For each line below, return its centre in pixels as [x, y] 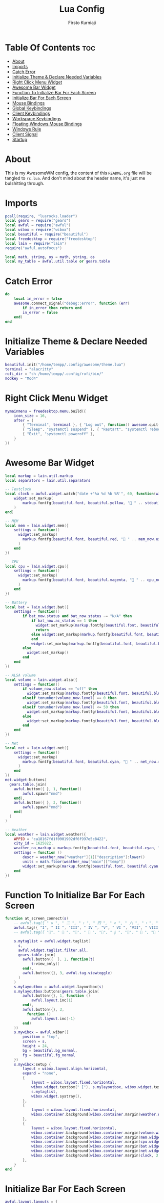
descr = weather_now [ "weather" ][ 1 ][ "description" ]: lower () [84, 857]
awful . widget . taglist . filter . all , [53, 950]
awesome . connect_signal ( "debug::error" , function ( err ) [72, 303]
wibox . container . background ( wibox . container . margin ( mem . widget [97, 1137]
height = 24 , [36, 1046]
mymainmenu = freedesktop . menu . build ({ [46, 411]
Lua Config [82, 9]
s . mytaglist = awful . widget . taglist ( [52, 941]
